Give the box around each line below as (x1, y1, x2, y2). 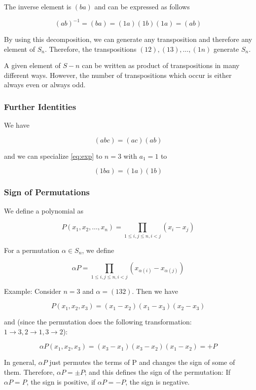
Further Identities (4, 100, 76, 112)
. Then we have (132, 285, 178, 296)
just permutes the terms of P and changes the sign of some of (49, 357, 235, 367)
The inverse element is (4, 1, 72, 11)
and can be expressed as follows (94, 1, 190, 11)
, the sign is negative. (125, 376, 190, 387)
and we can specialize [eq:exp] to (4, 150, 103, 161)
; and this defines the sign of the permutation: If (84, 366, 231, 377)
